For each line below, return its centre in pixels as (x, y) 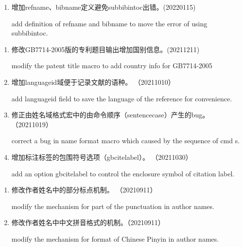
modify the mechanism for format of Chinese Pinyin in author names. (115, 238)
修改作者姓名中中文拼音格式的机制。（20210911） (88, 222)
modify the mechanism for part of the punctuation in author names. (113, 206)
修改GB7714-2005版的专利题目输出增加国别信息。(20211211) (105, 49)
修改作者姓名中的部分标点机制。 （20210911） (84, 190)
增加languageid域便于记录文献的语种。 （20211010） (93, 82)
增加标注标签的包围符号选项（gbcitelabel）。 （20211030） (102, 157)
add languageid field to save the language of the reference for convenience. (122, 98)
